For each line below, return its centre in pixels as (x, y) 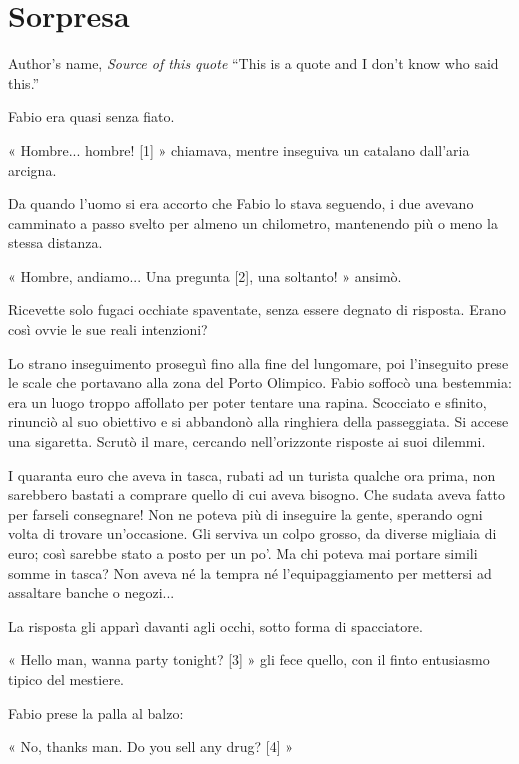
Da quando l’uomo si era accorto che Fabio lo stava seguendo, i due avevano (241, 203)
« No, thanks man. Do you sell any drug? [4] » (151, 746)
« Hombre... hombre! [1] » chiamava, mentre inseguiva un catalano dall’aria (239, 149)
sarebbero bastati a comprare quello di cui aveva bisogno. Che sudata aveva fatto (257, 494)
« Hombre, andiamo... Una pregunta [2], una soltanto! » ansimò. (205, 275)
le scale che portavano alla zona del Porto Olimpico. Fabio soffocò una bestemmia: (260, 382)
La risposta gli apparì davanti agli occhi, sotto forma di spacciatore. (215, 625)
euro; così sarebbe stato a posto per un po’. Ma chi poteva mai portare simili (243, 553)
